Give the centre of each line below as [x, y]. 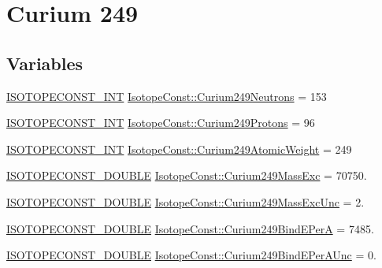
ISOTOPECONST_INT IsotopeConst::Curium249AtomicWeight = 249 [179, 149]
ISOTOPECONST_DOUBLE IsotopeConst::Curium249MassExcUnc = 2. [185, 201]
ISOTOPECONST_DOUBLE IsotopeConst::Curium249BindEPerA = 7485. [190, 228]
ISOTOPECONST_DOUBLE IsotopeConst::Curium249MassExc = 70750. [187, 175]
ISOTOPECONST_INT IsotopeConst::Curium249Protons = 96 [161, 123]
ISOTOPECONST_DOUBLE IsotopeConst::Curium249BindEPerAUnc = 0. [191, 255]
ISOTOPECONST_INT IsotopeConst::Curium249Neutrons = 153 [167, 96]
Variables [45, 63]
